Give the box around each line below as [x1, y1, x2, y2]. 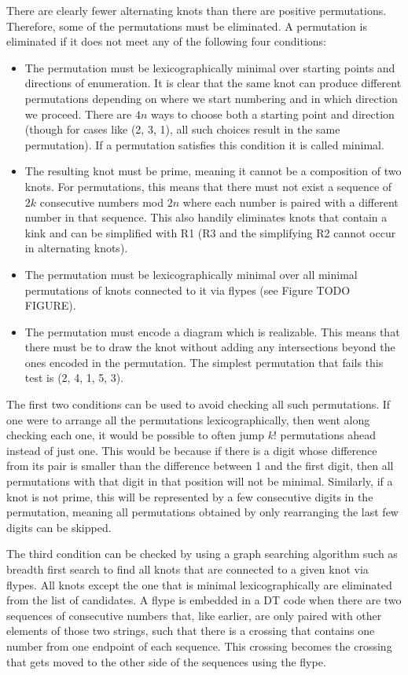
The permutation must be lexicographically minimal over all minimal [24, 266, 358, 282]
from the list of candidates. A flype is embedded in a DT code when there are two [6, 592, 402, 608]
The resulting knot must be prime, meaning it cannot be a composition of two [24, 163, 402, 179]
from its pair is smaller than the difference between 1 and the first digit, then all [6, 457, 394, 474]
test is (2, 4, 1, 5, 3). [24, 369, 124, 386]
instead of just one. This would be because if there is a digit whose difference [6, 442, 377, 458]
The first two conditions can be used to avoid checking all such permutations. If [6, 396, 391, 413]
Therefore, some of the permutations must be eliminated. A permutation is [6, 17, 367, 34]
